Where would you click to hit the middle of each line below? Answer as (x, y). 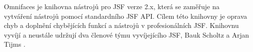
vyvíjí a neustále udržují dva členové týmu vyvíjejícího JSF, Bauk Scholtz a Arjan (126, 34)
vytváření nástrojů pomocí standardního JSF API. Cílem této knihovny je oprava (126, 16)
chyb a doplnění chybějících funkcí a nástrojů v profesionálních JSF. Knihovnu (121, 25)
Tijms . (15, 44)
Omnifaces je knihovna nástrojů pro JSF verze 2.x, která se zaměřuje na (112, 6)
